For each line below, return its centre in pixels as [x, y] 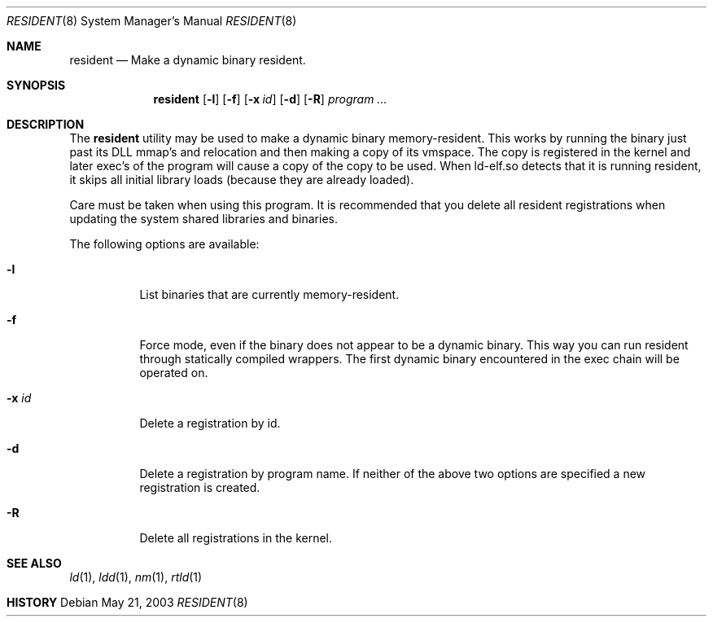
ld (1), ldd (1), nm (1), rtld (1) [136, 577]
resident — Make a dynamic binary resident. [188, 60]
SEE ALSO [34, 563]
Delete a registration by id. [210, 423]
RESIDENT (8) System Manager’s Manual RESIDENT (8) [152, 21]
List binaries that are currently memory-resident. [269, 294]
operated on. [174, 373]
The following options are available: [164, 244]
